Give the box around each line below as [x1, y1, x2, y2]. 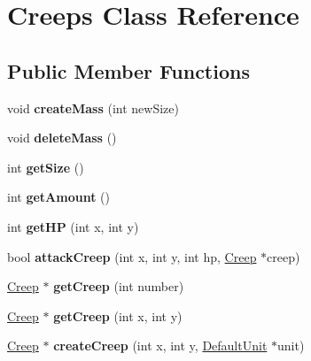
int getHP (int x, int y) [7, 217, 139, 235]
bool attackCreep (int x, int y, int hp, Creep [7, 247, 257, 265]
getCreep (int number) [53, 277, 184, 296]
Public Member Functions [7, 57, 250, 84]
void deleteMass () [7, 128, 117, 147]
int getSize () [7, 157, 84, 176]
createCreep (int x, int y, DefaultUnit [53, 336, 268, 355]
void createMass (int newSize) [7, 98, 179, 117]
